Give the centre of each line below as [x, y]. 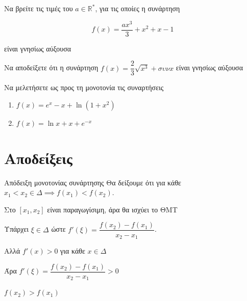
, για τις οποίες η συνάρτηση [138, 8]
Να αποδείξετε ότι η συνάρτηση [51, 67]
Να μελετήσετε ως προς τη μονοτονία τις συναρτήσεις [84, 87]
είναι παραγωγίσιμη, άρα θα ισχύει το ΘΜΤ [112, 209]
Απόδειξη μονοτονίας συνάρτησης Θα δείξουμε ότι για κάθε [93, 182]
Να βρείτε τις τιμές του [39, 8]
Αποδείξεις [38, 158]
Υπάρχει [17, 229]
